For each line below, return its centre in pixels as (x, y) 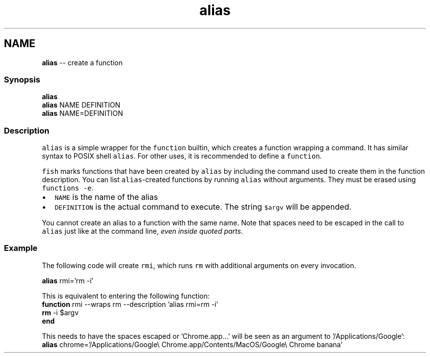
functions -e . (68, 188)
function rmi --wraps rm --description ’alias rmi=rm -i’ (130, 304)
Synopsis (22, 79)
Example (21, 248)
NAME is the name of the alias (106, 197)
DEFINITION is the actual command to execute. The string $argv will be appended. (203, 207)
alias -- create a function (82, 62)
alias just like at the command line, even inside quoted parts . (142, 231)
